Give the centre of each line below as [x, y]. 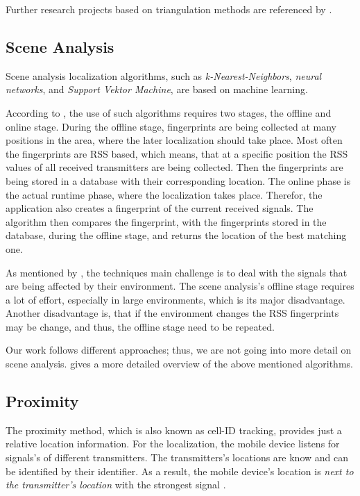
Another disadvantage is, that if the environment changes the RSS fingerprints [172, 313]
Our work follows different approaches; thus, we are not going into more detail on [179, 350]
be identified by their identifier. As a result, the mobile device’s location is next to [180, 471]
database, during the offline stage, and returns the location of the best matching [176, 235]
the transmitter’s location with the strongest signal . [116, 485]
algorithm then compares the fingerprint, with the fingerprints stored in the [166, 221]
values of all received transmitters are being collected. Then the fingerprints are [174, 167]
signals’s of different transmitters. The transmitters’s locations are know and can [177, 457]
